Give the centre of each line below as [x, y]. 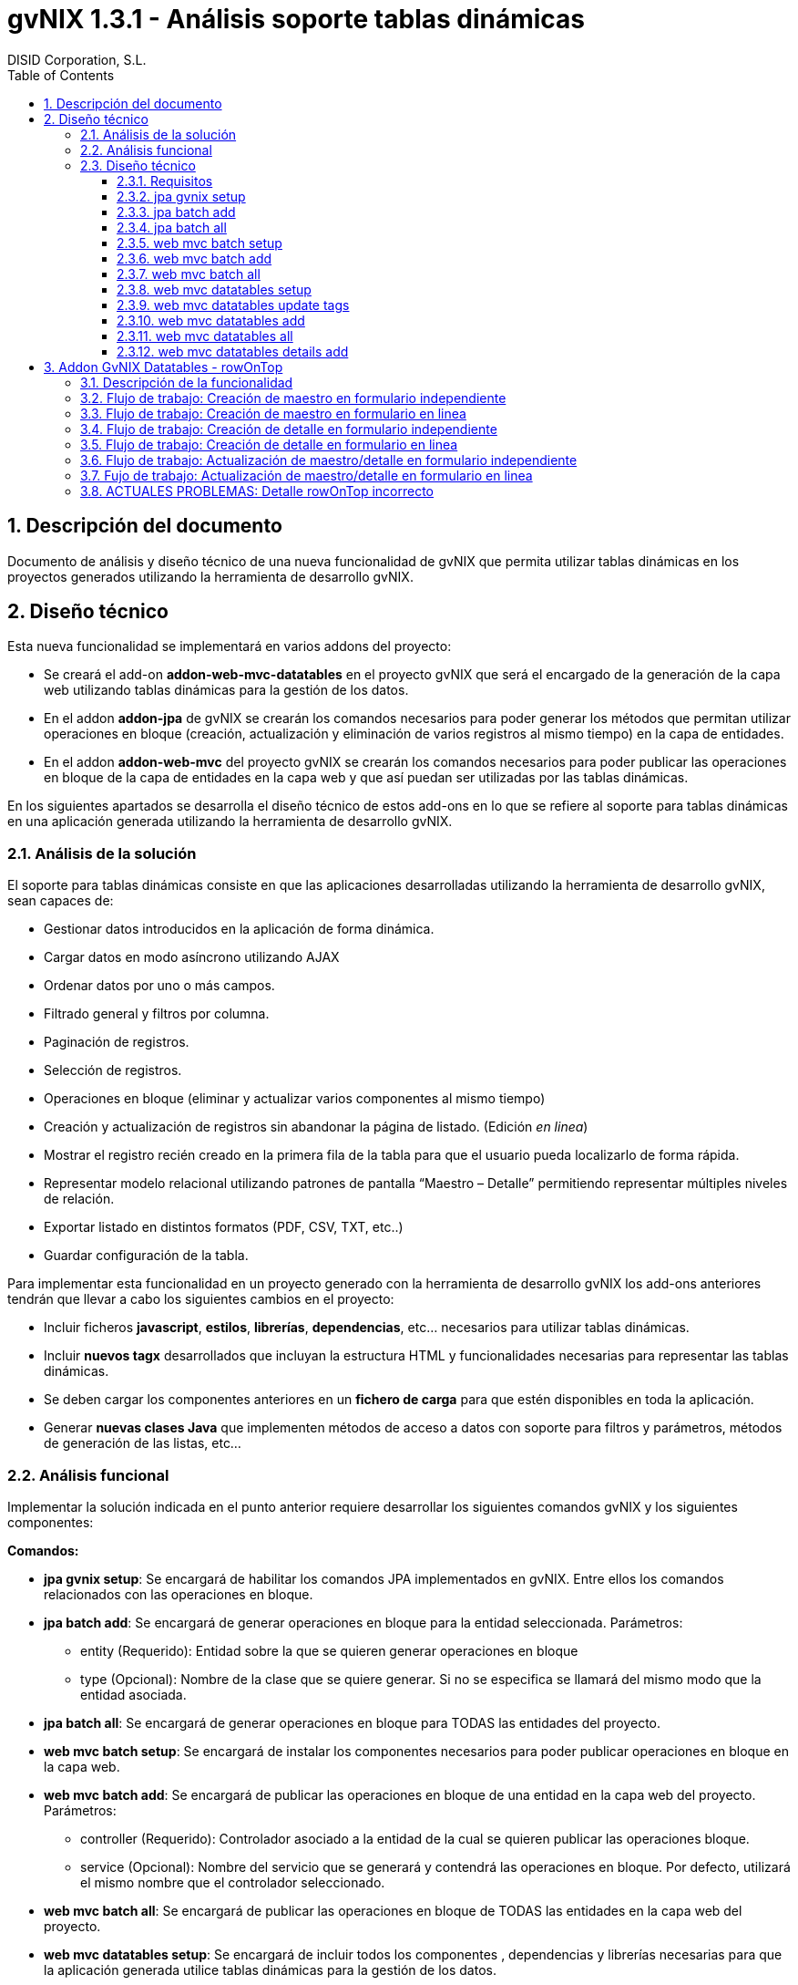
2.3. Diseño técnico [138, 165]
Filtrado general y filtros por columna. [157, 1014]
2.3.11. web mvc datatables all [205, 336]
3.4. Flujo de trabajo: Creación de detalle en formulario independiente [289, 429]
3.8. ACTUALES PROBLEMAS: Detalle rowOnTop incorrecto [257, 491]
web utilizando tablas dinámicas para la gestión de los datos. [226, 690]
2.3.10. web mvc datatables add [211, 320]
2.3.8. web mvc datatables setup [214, 289]
